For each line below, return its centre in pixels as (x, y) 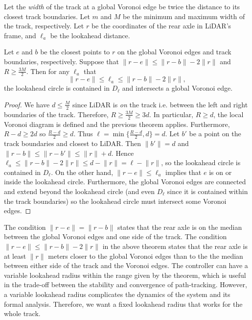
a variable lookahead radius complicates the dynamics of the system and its (117, 294)
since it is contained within (207, 191)
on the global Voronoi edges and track (174, 52)
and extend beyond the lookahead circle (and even (80, 191)
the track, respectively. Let (44, 26)
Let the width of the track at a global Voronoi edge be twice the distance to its (122, 6)
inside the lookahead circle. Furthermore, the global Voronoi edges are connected (125, 182)
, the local (229, 114)
